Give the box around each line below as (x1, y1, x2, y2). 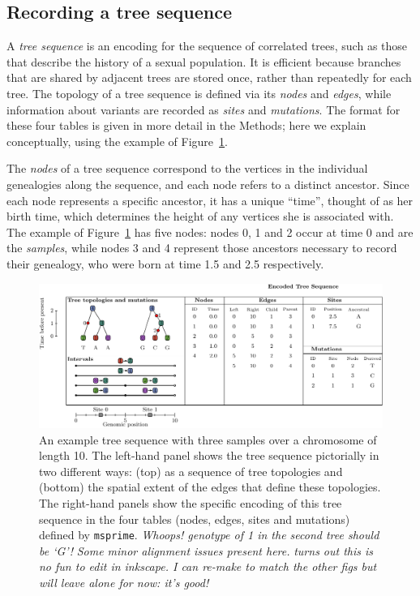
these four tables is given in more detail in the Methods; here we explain (6, 117, 366, 134)
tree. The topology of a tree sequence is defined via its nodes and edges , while (6, 84, 392, 101)
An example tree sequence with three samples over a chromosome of (39, 431, 377, 448)
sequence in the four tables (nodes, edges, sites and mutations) (39, 510, 350, 527)
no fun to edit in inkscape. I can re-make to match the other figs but (39, 558, 377, 575)
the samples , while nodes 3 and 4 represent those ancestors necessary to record (6, 239, 397, 256)
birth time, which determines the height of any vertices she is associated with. (6, 208, 394, 225)
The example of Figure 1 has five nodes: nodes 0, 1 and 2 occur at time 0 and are (6, 223, 414, 240)
